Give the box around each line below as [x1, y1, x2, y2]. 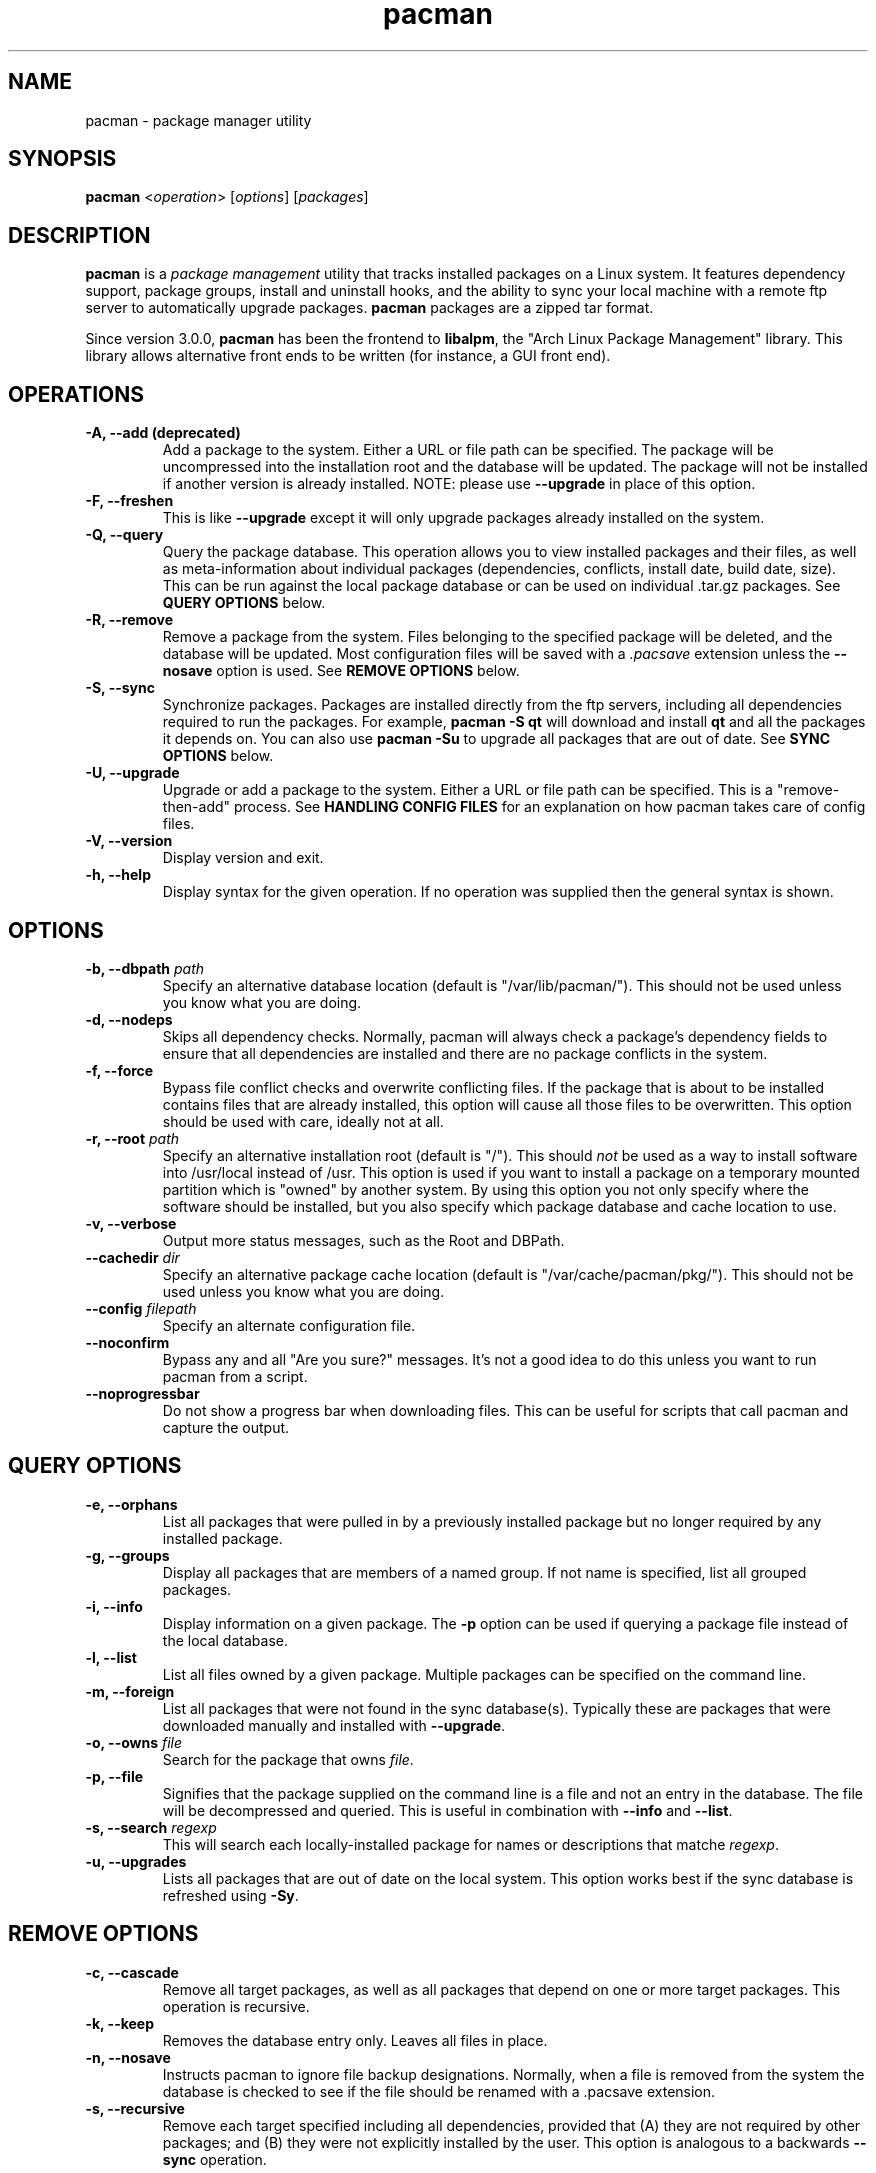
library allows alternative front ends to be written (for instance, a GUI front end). [85, 347, 611, 365]
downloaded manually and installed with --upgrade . [162, 1716, 506, 1734]
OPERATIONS [8, 381, 144, 407]
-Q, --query [85, 526, 164, 544]
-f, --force [85, 1061, 154, 1079]
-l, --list [85, 1648, 137, 1666]
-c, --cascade [85, 1963, 179, 1981]
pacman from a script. [162, 1367, 308, 1385]
